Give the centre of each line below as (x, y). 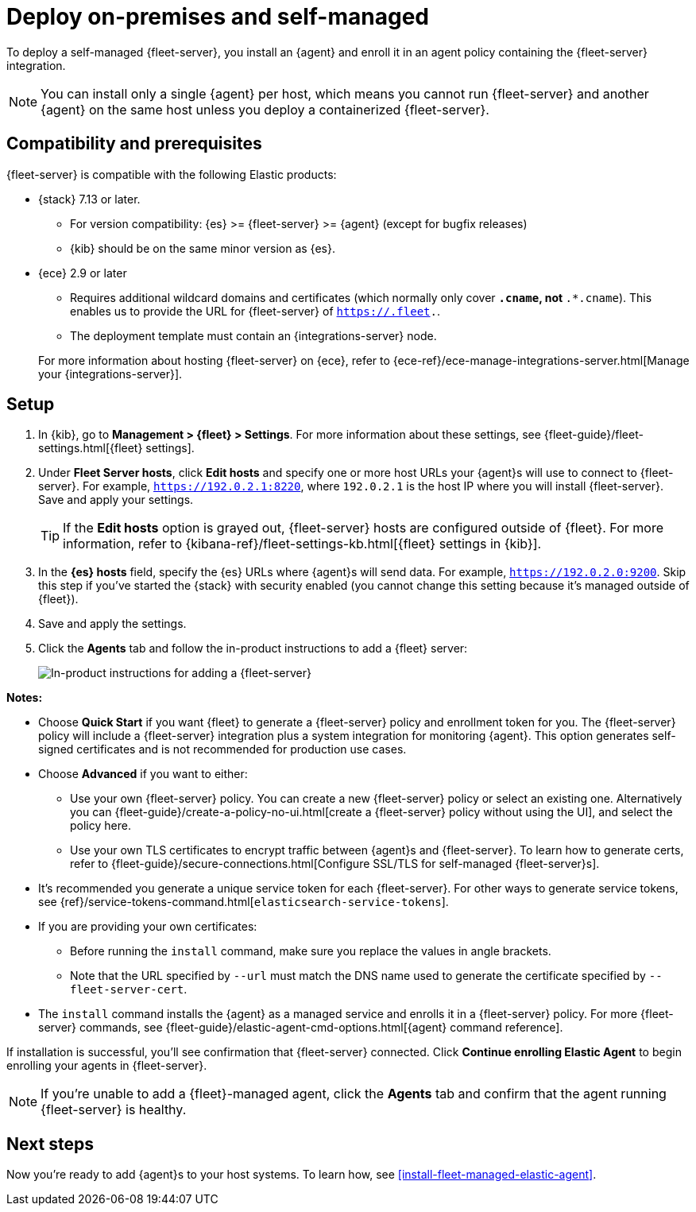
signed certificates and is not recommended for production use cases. (222, 749)
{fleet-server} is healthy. (114, 1110)
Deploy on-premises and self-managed (218, 17)
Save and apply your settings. (116, 500)
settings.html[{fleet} (91, 448)
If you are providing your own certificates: (148, 927)
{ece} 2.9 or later (83, 273)
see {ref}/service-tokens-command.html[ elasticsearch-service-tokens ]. (244, 902)
